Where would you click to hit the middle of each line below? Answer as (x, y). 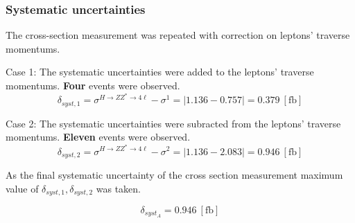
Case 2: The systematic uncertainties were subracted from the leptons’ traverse (173, 123)
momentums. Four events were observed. (93, 85)
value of (22, 188)
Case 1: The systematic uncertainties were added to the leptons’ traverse (160, 72)
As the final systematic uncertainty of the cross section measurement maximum (174, 174)
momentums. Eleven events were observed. (98, 137)
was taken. (118, 188)
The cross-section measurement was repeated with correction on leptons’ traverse (178, 35)
